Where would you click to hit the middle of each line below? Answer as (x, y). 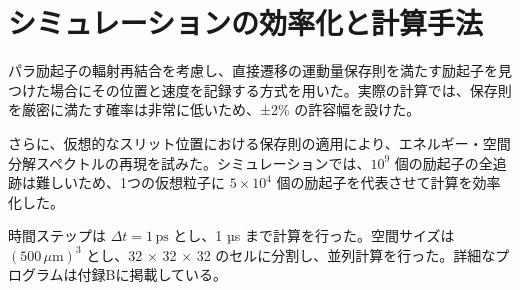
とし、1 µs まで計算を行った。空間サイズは (314, 235)
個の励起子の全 (443, 162)
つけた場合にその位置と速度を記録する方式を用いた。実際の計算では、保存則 (260, 89)
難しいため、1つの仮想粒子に (130, 182)
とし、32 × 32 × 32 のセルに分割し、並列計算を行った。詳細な (291, 254)
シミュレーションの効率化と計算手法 (245, 22)
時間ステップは (57, 235)
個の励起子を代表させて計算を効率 (388, 182)
